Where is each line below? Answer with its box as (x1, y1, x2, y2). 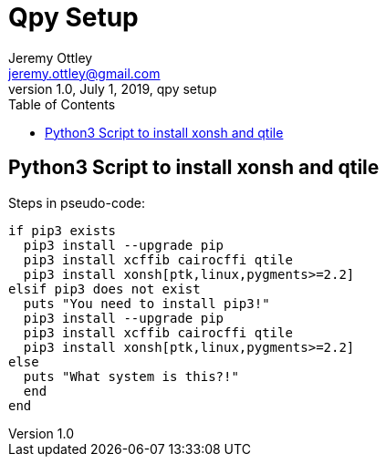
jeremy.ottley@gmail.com (8, 65, 161, 81)
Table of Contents (8, 96, 116, 112)
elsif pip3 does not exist (8, 281, 201, 296)
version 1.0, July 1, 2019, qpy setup (8, 80, 217, 97)
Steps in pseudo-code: (8, 194, 146, 211)
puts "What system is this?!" (23, 368, 239, 384)
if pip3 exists (8, 222, 117, 238)
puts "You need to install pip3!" (23, 295, 270, 311)
